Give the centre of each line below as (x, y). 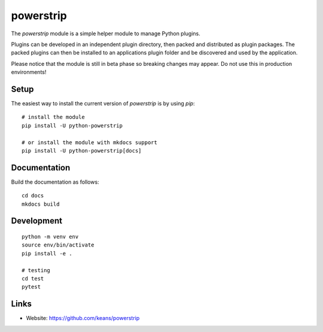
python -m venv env (50, 237)
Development (37, 221)
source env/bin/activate (58, 245)
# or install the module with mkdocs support (90, 142)
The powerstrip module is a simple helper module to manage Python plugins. (106, 33)
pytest (31, 287)
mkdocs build (41, 204)
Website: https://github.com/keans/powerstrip (83, 318)
